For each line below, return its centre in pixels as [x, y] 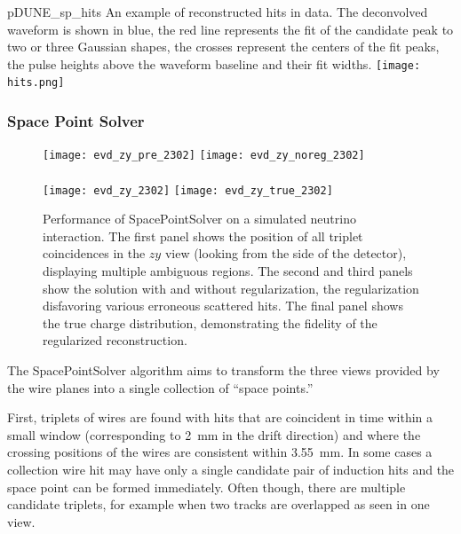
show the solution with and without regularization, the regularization [231, 288]
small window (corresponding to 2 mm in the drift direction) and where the [214, 434]
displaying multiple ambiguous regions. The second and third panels [228, 271]
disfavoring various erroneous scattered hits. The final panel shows [223, 306]
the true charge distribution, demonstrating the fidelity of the [210, 322]
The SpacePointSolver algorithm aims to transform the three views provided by [223, 369]
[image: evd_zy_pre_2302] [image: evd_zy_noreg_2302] [204, 156]
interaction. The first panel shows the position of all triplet [203, 236]
